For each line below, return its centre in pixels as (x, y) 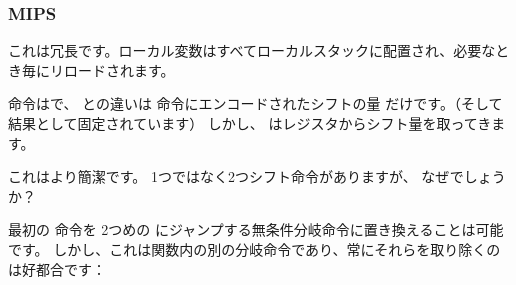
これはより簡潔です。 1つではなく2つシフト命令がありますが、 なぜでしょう (257, 176)
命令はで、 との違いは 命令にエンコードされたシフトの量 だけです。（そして (255, 103)
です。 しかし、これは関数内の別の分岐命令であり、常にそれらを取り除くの (254, 248)
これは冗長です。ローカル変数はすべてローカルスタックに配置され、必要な (252, 50)
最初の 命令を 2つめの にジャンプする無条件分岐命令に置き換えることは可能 (256, 229)
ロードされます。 (119, 69)
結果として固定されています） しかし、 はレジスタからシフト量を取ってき (250, 123)
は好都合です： (57, 268)
